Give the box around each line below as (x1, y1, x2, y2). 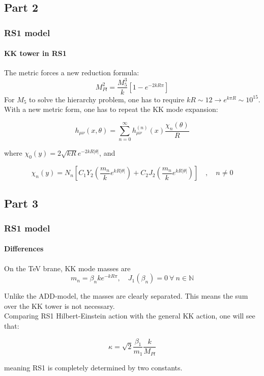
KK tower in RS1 (4, 48, 67, 59)
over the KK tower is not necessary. (4, 300, 115, 311)
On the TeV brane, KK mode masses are (4, 263, 131, 273)
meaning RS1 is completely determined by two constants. (4, 362, 183, 372)
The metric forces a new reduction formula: (4, 67, 139, 78)
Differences (4, 243, 44, 254)
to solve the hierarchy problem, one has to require (29, 94, 185, 104)
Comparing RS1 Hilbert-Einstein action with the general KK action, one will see (4, 310, 255, 321)
